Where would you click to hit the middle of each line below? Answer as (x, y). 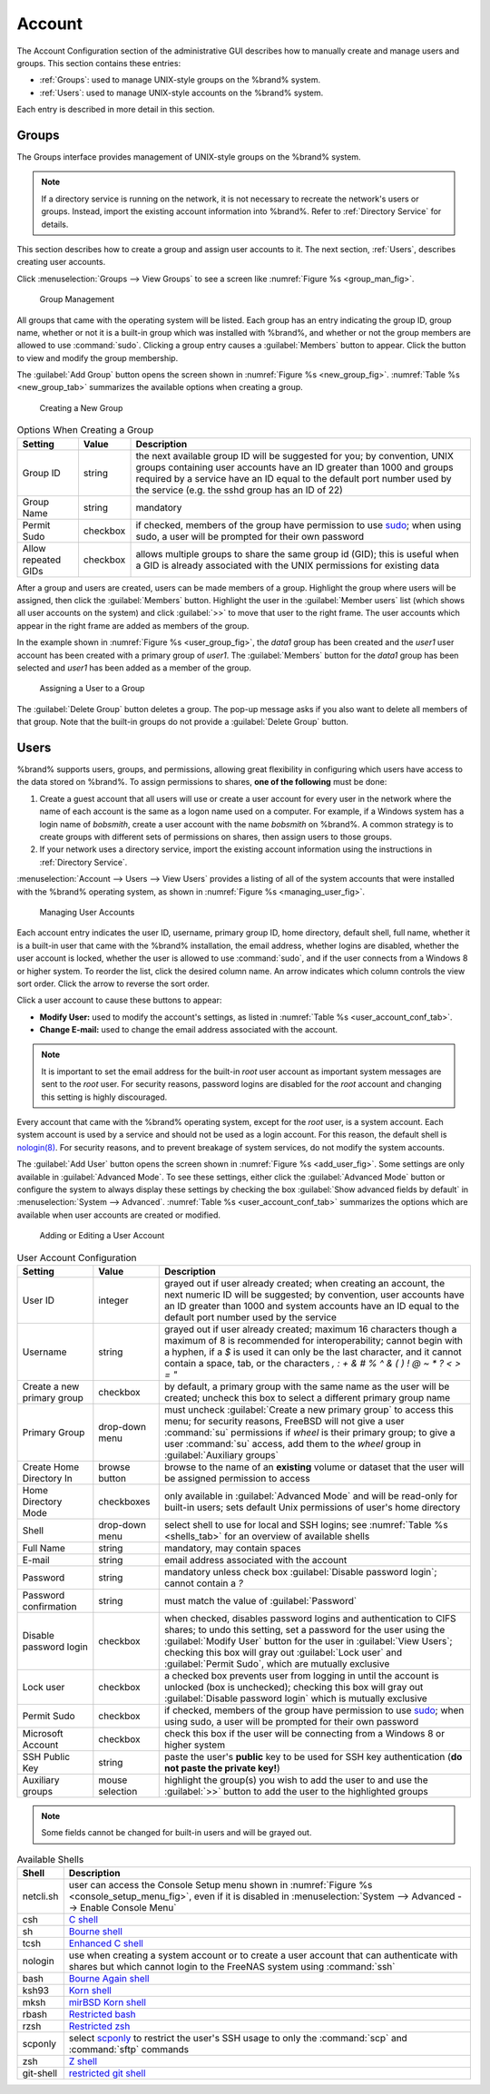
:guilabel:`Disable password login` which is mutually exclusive (296, 1698)
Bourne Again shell (109, 1979)
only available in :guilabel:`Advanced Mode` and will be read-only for (311, 1495)
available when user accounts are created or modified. (119, 1215)
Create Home (51, 1467)
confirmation (49, 1606)
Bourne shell (95, 1932)
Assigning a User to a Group (92, 689)
